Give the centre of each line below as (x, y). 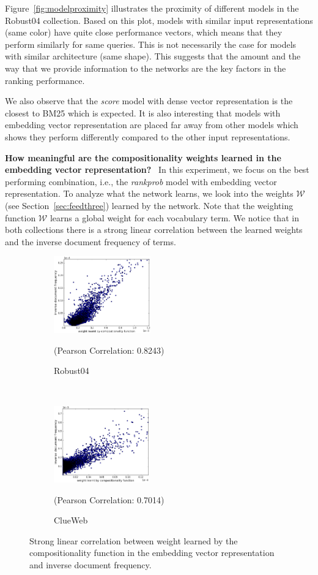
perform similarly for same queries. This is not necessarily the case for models (151, 44)
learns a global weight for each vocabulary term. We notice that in (174, 217)
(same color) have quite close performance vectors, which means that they (144, 32)
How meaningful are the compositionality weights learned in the (143, 157)
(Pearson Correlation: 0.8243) (109, 350)
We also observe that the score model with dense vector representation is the (149, 101)
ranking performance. (45, 80)
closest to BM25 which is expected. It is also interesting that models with (143, 112)
